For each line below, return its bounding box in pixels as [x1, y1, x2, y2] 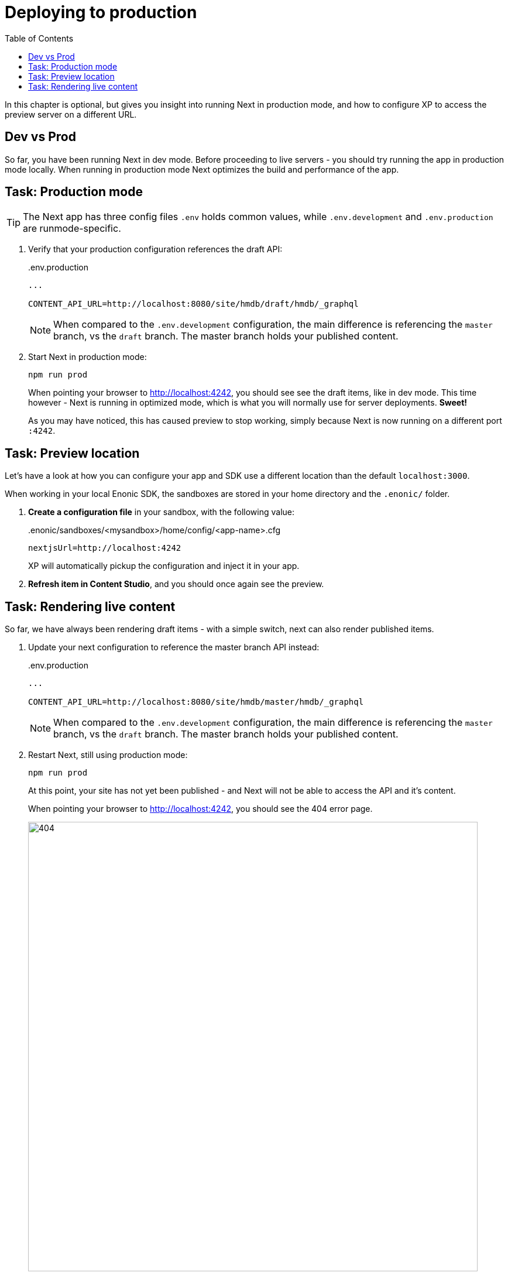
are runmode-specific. [23, 222, 121, 235]
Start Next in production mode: [28, 352, 147, 362]
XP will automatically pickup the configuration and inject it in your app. [28, 561, 300, 571]
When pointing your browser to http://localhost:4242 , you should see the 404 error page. [28, 804, 373, 814]
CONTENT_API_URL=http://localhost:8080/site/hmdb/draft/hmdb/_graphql [28, 299, 359, 309]
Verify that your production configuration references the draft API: [28, 244, 283, 255]
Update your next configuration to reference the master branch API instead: [28, 642, 320, 653]
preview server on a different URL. [5, 109, 137, 119]
